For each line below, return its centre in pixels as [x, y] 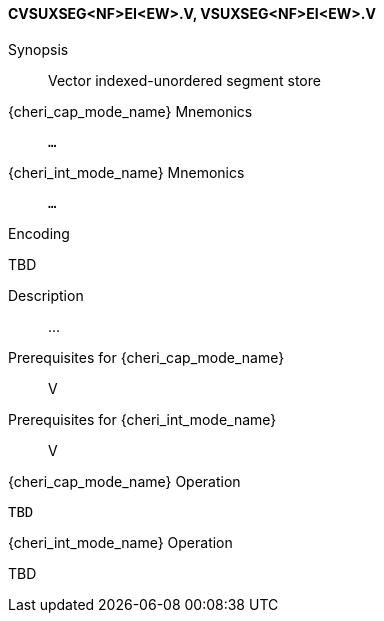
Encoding [39, 233]
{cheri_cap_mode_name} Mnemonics [130, 111]
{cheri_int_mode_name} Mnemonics [126, 172]
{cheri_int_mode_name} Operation [120, 542]
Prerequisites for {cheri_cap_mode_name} [146, 357]
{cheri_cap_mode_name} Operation [124, 481]
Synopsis [38, 49]
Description [46, 295]
